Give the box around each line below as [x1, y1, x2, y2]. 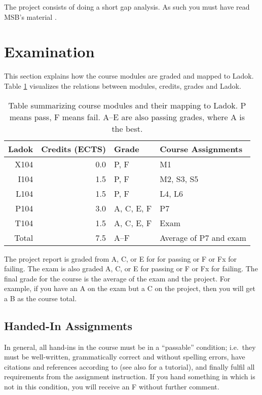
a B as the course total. [4, 293, 77, 303]
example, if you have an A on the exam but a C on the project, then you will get [4, 283, 255, 294]
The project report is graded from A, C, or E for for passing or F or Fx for [4, 253, 237, 264]
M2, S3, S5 [160, 172, 199, 185]
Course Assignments [160, 142, 243, 155]
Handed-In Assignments [4, 317, 132, 333]
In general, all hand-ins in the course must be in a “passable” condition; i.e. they [4, 341, 256, 352]
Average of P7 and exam [160, 231, 246, 243]
